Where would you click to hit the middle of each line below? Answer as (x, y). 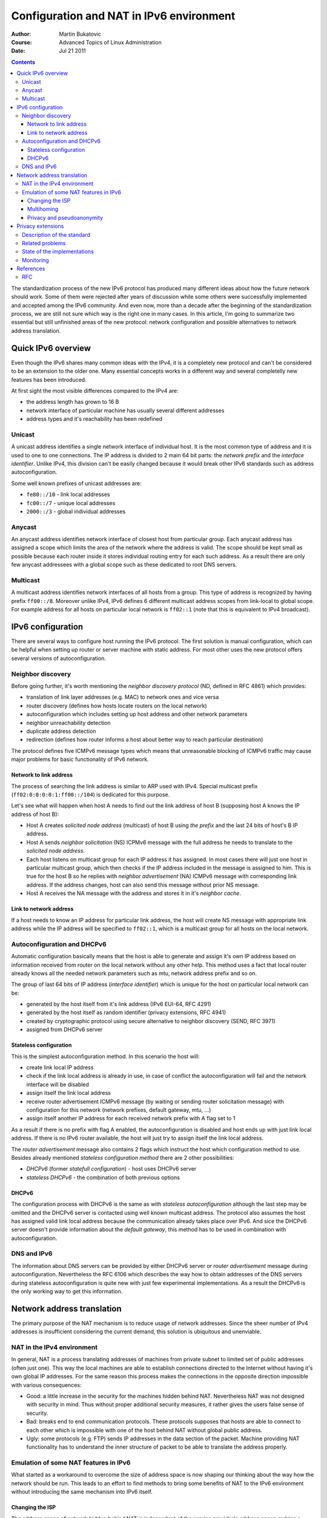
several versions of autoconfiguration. (58, 658)
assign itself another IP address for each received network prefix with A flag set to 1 (131, 1118)
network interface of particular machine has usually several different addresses (125, 410)
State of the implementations (58, 251)
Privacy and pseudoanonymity (65, 217)
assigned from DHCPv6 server (64, 1030)
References (31, 269)
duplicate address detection (61, 731)
